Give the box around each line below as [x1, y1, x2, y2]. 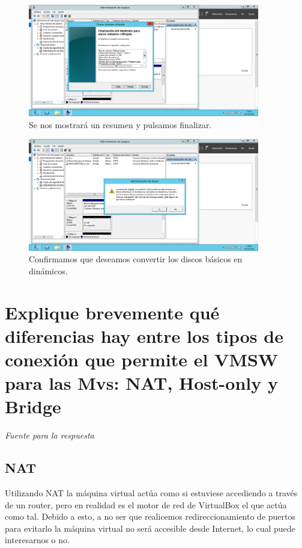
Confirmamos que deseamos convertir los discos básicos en [29, 253, 243, 265]
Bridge [5, 394, 61, 419]
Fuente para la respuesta [5, 429, 94, 442]
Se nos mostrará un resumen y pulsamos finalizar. [29, 118, 212, 131]
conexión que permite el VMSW [5, 346, 279, 371]
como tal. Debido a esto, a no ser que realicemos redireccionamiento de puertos [5, 510, 296, 523]
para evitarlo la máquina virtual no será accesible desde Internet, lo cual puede [5, 522, 295, 534]
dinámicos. [29, 264, 68, 277]
